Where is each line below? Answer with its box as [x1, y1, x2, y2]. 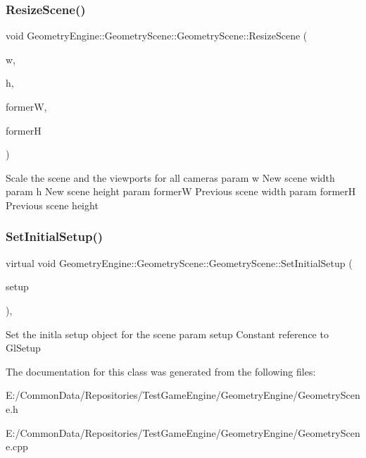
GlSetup [6, 340, 41, 355]
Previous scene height [6, 197, 99, 212]
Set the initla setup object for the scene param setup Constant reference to [6, 326, 329, 341]
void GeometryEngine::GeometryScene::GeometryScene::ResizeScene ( [6, 28, 308, 43]
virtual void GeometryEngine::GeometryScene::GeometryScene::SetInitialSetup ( [6, 255, 353, 270]
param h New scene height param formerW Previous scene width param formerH [6, 184, 356, 199]
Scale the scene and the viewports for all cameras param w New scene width [6, 170, 335, 185]
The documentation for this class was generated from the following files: [6, 364, 316, 378]
